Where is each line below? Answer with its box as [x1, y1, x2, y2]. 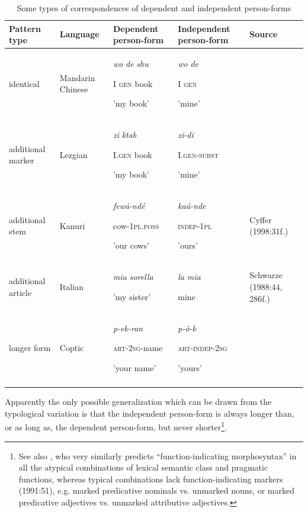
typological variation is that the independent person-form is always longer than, [5, 407, 294, 419]
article [9, 286, 32, 298]
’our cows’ [113, 239, 150, 252]
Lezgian [59, 148, 88, 160]
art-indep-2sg [178, 342, 227, 354]
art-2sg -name [113, 342, 163, 354]
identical [9, 77, 40, 89]
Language [59, 28, 100, 40]
